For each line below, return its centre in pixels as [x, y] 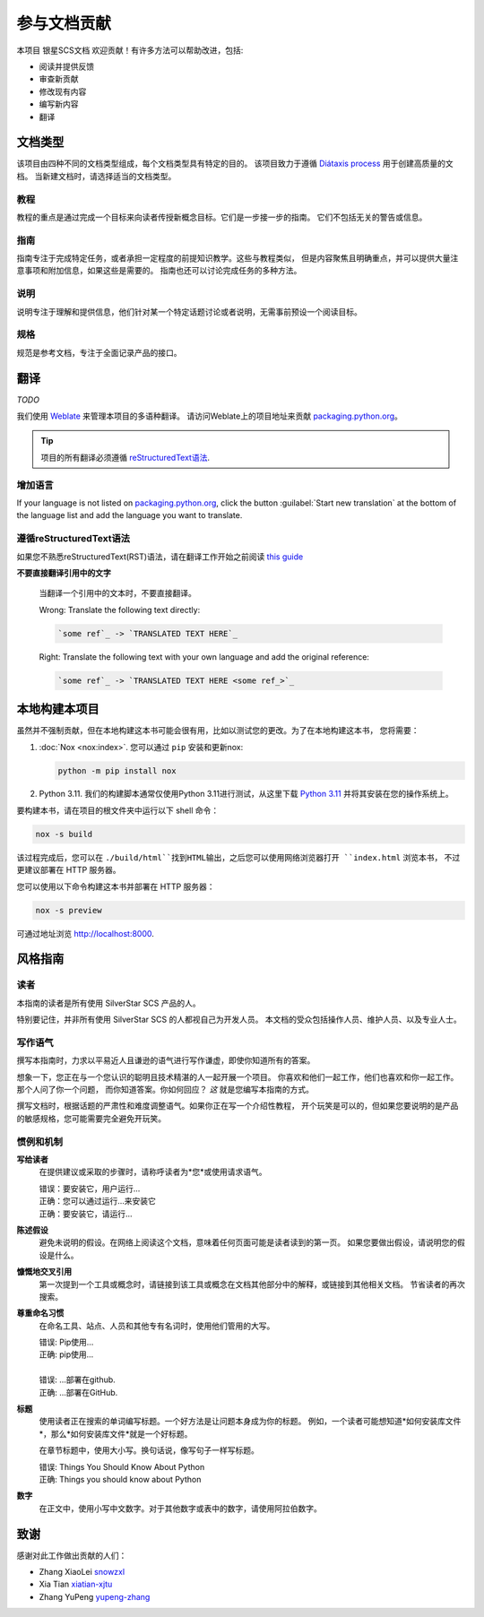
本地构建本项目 [58, 709]
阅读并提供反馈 [66, 66]
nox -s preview [69, 910]
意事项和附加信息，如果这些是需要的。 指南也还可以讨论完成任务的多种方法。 [159, 271]
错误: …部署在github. [77, 1379]
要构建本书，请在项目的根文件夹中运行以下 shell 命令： [118, 810]
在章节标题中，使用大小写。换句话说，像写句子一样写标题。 [149, 1450]
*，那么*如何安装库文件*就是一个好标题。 [116, 1433]
